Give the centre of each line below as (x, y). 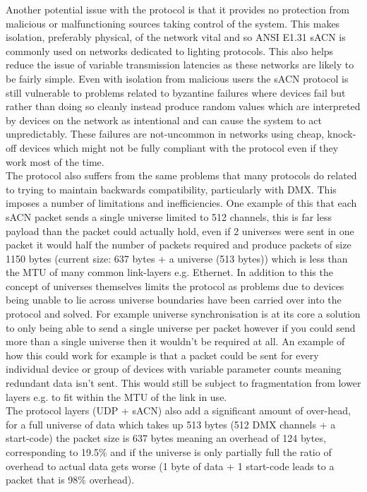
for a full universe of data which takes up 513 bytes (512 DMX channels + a (171, 424)
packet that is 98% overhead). (70, 480)
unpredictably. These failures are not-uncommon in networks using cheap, (165, 134)
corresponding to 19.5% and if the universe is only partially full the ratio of (169, 452)
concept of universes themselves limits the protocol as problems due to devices (175, 286)
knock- (342, 134)
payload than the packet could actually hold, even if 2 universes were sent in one (180, 230)
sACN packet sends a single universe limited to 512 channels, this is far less (169, 216)
